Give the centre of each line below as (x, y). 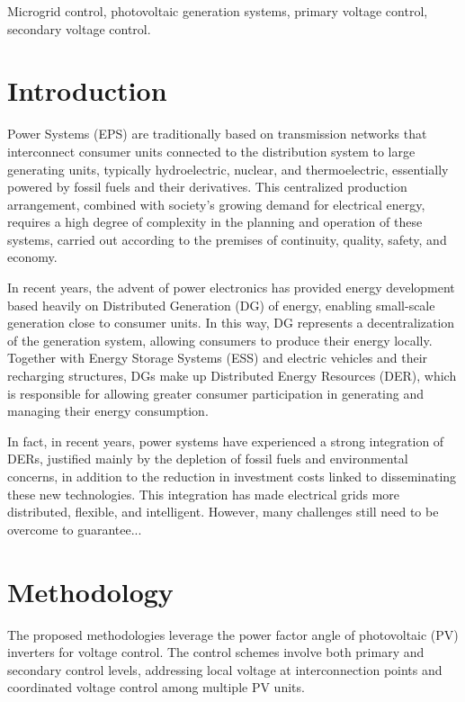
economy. (32, 257)
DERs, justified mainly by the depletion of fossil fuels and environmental (208, 459)
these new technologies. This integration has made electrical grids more (204, 494)
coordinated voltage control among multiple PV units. (156, 687)
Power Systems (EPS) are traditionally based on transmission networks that (217, 134)
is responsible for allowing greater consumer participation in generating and (216, 393)
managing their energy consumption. (108, 411)
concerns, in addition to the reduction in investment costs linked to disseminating (232, 476)
